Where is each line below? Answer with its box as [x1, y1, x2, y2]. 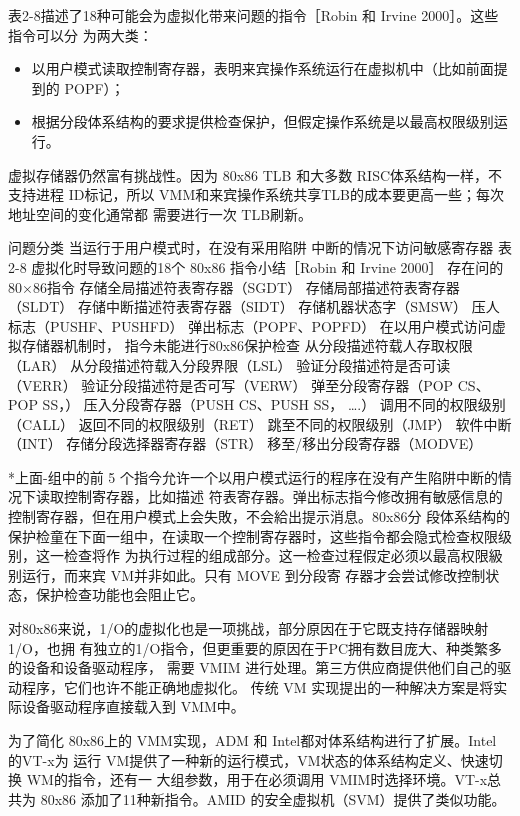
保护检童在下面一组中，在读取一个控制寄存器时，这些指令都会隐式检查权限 [8, 525, 498, 546]
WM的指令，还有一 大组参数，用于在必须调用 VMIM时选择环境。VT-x [26, 769, 488, 790]
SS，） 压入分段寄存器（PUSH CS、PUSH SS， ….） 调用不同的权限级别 [42, 394, 506, 415]
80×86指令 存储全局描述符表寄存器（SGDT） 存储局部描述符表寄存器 [8, 276, 460, 297]
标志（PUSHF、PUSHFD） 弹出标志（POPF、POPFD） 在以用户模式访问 [8, 315, 492, 336]
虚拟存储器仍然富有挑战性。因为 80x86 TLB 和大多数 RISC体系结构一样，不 [8, 164, 503, 185]
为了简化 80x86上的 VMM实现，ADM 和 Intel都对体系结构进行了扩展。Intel [8, 730, 497, 750]
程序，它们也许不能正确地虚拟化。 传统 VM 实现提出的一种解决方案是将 [21, 676, 494, 697]
